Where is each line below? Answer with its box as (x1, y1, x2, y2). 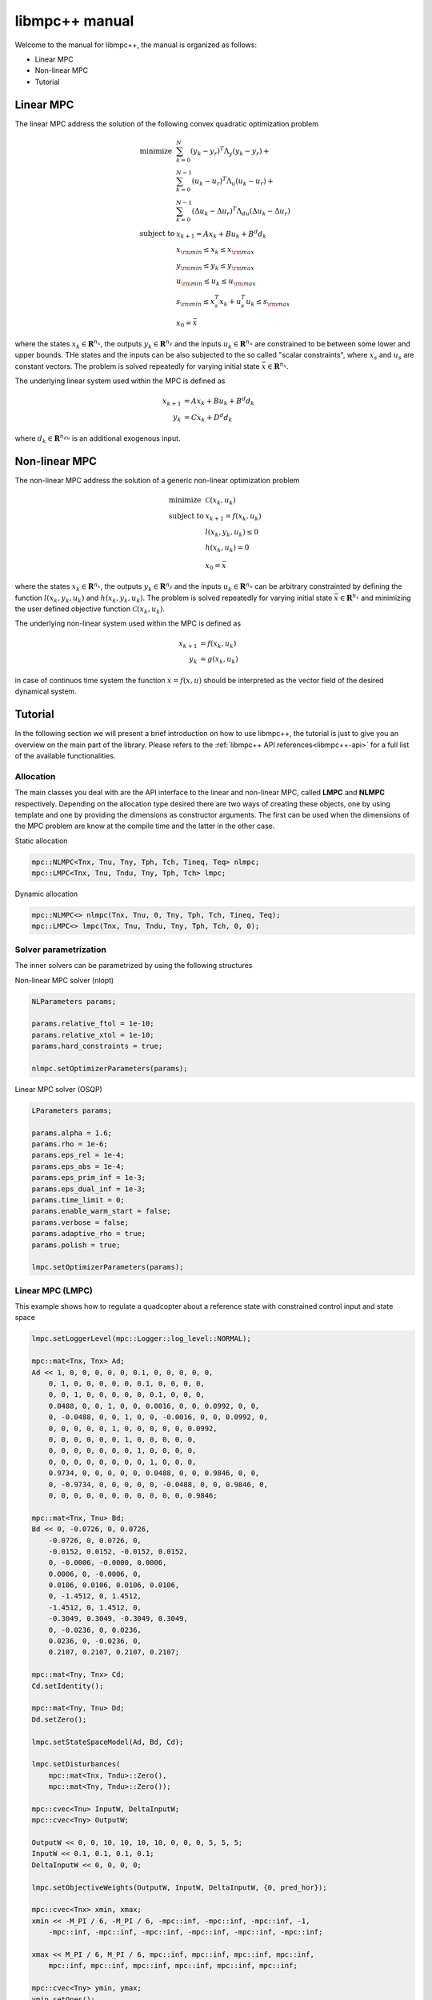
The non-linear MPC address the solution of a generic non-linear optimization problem (14, 475, 300, 485)
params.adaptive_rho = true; (31, 1229, 146, 1238)
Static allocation (14, 836, 68, 846)
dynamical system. (14, 686, 78, 696)
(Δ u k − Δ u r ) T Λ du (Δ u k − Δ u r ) (191, 205, 291, 218)
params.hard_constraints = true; (31, 1042, 163, 1051)
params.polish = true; (31, 1240, 121, 1250)
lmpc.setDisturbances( (31, 1760, 121, 1769)
